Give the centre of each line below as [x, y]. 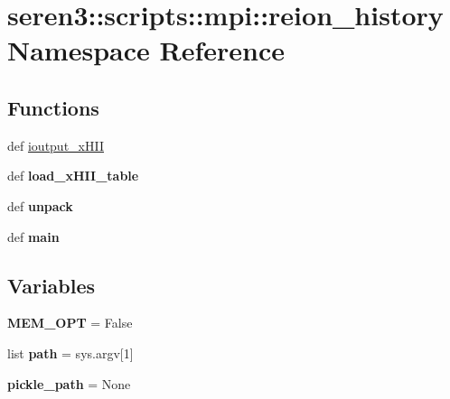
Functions [53, 107]
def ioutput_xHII [56, 145]
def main [33, 236]
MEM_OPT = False [70, 323]
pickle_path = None [69, 383]
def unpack [40, 205]
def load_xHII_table [73, 176]
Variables [52, 285]
